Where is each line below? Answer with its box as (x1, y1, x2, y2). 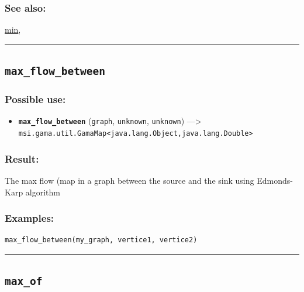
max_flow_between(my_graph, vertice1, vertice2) (5, 236, 198, 245)
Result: (5, 151, 39, 166)
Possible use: (5, 92, 66, 107)
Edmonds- (257, 174, 293, 186)
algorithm (25, 185, 60, 198)
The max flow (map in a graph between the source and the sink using (5, 174, 254, 186)
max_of (5, 275, 43, 288)
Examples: (5, 211, 54, 225)
